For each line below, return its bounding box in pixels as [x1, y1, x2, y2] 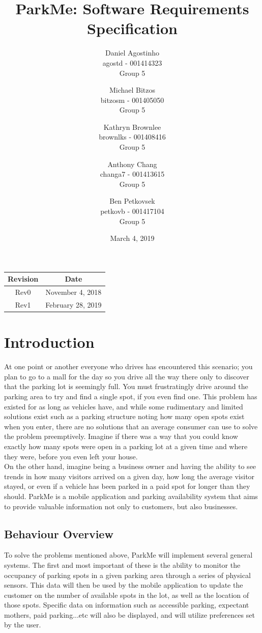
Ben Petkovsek [109, 196, 155, 206]
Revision [8, 273, 39, 284]
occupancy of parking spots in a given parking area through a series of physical [4, 569, 251, 580]
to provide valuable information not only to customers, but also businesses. [4, 501, 238, 511]
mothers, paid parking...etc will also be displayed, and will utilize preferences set [4, 609, 255, 620]
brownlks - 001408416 [99, 131, 166, 142]
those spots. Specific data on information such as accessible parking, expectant [4, 599, 249, 610]
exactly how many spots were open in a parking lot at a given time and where [4, 441, 248, 451]
